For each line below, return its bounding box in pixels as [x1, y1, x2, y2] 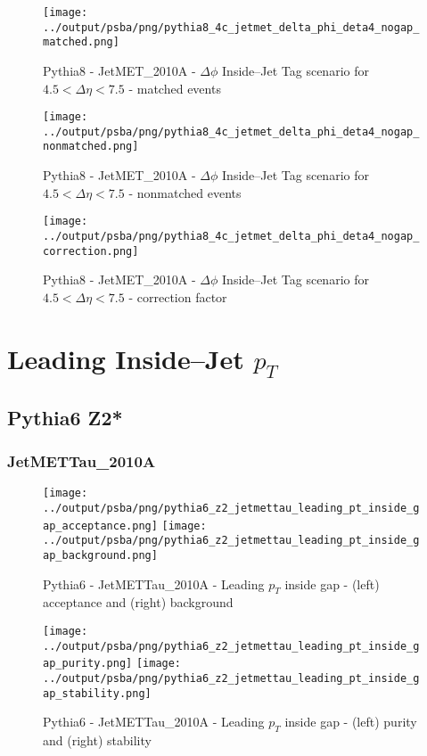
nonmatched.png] [43, 140, 139, 153]
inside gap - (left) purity [284, 712, 417, 731]
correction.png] [43, 244, 139, 258]
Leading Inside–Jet [7, 340, 244, 376]
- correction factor [128, 287, 227, 306]
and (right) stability [43, 731, 152, 749]
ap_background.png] [43, 548, 158, 562]
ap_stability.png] [43, 686, 152, 700]
